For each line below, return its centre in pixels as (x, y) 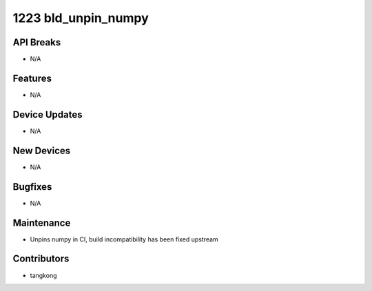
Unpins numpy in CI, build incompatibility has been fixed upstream (124, 239)
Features (32, 78)
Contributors (41, 259)
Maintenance (42, 223)
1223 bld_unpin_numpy (81, 18)
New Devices (42, 150)
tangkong (43, 275)
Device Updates (48, 115)
